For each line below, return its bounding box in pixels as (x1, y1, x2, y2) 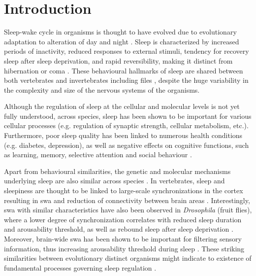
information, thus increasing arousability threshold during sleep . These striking (4, 243, 245, 253)
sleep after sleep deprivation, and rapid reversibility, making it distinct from (4, 55, 233, 66)
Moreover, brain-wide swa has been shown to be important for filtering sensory (4, 234, 242, 243)
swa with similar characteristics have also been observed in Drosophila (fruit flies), (4, 205, 252, 215)
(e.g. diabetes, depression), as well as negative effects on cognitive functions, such (4, 139, 249, 150)
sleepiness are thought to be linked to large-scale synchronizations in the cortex (4, 185, 243, 196)
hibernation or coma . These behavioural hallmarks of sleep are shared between (4, 65, 243, 75)
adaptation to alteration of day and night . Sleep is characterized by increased (4, 36, 239, 46)
